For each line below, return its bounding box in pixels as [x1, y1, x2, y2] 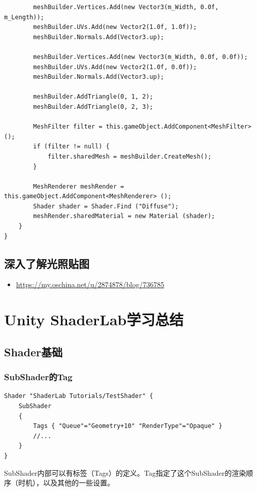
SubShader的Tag [4, 371, 73, 383]
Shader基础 [4, 344, 63, 359]
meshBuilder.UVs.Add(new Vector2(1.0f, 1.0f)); [33, 23, 197, 31]
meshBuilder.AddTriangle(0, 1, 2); [33, 93, 153, 101]
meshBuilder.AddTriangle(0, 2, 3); [33, 103, 153, 110]
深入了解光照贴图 [4, 255, 89, 271]
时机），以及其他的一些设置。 [18, 477, 114, 488]
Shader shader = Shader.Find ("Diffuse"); [33, 202, 179, 210]
